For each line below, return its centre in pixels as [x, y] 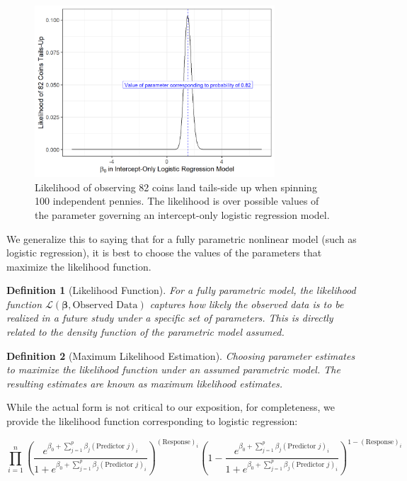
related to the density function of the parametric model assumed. [145, 332]
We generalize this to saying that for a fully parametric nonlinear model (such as [182, 238]
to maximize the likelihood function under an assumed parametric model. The [173, 369]
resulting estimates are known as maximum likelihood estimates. [145, 383]
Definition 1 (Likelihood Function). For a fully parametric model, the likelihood [181, 290]
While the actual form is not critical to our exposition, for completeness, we [171, 407]
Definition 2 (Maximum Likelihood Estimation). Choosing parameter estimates [181, 355]
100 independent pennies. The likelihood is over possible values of [177, 201]
